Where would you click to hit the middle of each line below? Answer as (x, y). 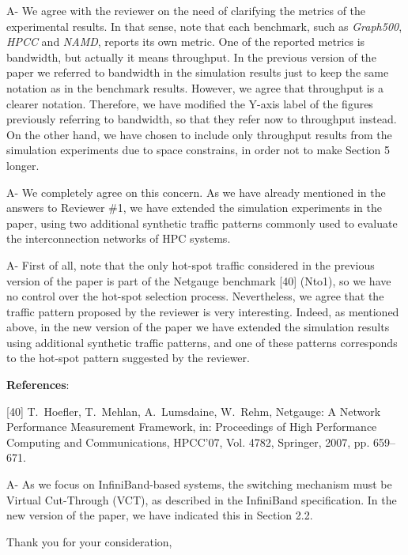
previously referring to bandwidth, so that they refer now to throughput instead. (202, 119)
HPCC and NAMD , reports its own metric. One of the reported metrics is (186, 42)
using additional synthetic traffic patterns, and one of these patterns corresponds (202, 342)
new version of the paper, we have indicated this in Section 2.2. (160, 515)
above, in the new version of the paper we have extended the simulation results (198, 327)
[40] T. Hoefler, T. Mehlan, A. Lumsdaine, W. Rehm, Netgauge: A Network (194, 411)
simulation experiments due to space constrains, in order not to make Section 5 (198, 150)
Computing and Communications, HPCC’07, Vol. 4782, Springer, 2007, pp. (188, 442)
